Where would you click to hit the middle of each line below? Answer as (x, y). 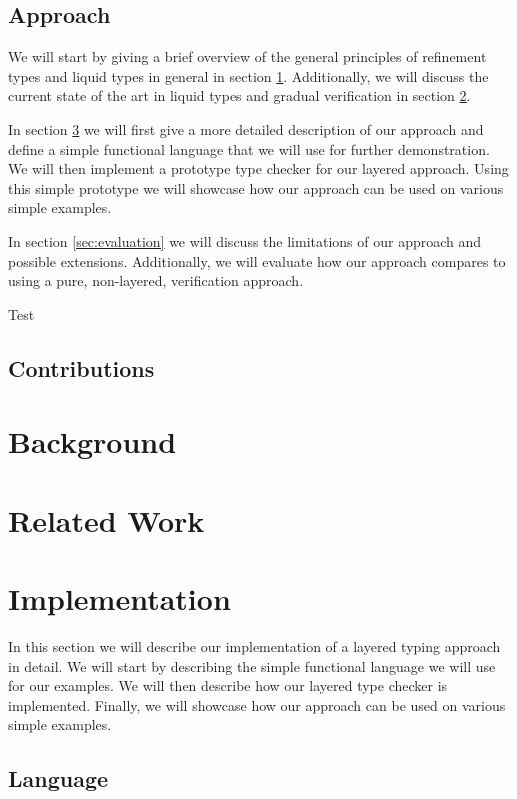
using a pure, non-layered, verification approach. (156, 280)
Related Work (106, 519)
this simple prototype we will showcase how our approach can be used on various (256, 187)
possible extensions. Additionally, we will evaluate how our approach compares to (257, 260)
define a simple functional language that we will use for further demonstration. (249, 148)
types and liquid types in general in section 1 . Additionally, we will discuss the (248, 75)
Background (92, 441)
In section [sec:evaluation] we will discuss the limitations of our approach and (245, 240)
